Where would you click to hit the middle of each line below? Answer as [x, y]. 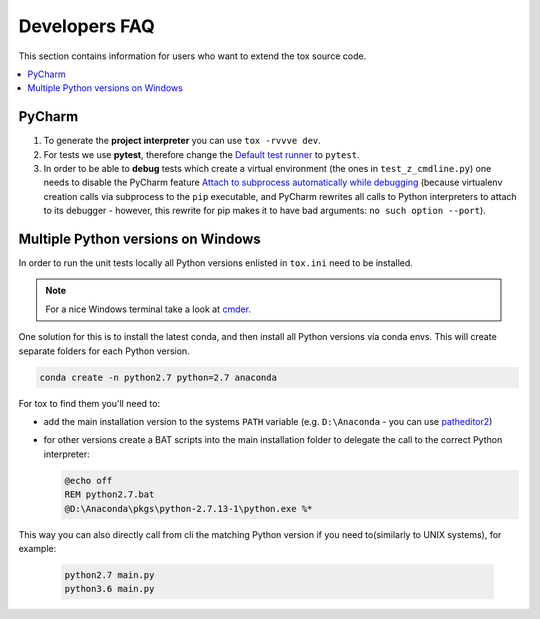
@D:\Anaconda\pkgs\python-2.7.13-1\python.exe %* [188, 508]
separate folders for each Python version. [104, 351]
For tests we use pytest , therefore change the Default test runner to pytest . [201, 154]
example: [37, 548]
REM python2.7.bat [109, 494]
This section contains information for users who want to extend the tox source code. [192, 56]
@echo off [88, 480]
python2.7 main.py [109, 574]
